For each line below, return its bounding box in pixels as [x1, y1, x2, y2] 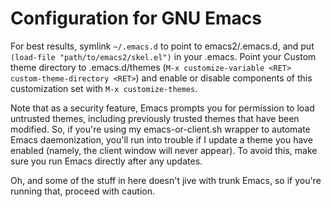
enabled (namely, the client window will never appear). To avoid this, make [10, 144, 318, 156]
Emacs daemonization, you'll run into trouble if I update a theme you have [10, 133, 313, 146]
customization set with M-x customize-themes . [10, 82, 198, 94]
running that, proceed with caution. [10, 185, 155, 197]
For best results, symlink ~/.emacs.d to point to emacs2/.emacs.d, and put [10, 40, 315, 52]
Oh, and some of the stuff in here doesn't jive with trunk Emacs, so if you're [10, 174, 322, 186]
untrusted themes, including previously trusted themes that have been [10, 112, 300, 124]
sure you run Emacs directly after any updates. [10, 155, 203, 167]
